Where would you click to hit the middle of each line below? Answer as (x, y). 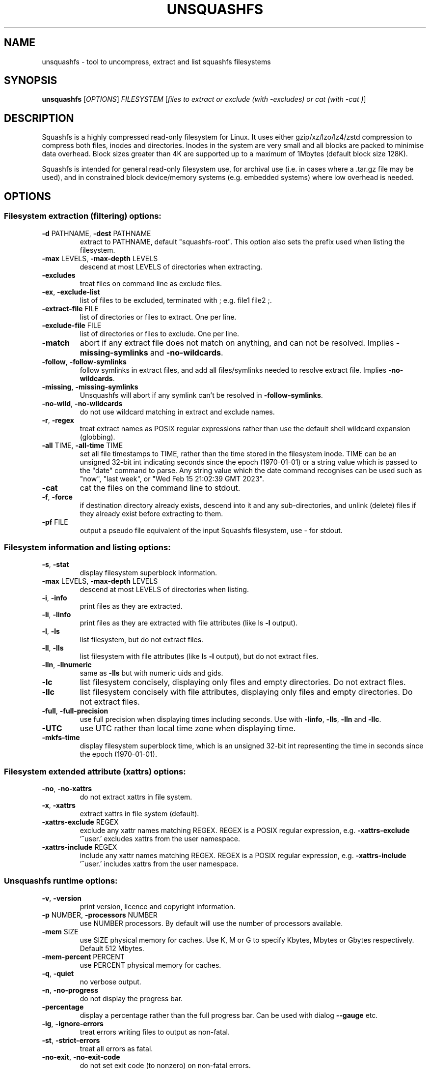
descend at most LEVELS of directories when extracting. (171, 267)
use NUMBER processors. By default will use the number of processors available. (211, 923)
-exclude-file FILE (72, 325)
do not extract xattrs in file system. (136, 797)
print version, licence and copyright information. (158, 906)
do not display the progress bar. (131, 998)
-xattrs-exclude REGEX (80, 822)
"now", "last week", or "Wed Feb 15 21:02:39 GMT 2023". (172, 478)
